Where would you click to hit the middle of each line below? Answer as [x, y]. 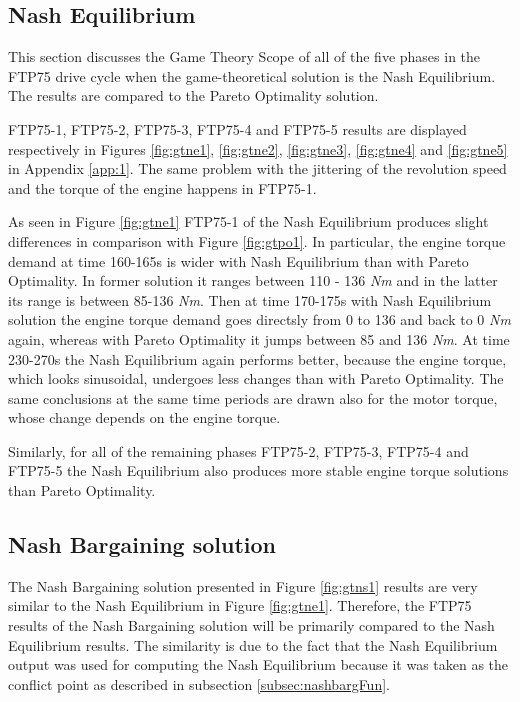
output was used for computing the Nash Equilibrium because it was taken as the [258, 664]
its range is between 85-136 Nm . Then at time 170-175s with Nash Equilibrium [250, 299]
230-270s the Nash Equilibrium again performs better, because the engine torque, [257, 358]
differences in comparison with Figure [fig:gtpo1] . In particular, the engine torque [257, 240]
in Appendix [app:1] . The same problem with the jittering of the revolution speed [257, 168]
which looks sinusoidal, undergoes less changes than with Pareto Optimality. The [256, 378]
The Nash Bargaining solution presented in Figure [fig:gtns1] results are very [243, 585]
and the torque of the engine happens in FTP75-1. [162, 187]
